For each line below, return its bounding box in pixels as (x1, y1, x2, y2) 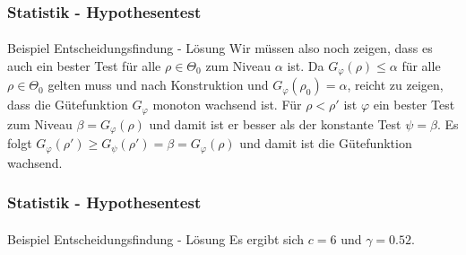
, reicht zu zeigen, (347, 75, 444, 94)
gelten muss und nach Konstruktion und (47, 75, 269, 94)
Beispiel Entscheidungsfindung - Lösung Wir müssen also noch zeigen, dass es (7, 39, 433, 57)
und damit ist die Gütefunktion (239, 134, 412, 153)
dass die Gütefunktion (7, 95, 128, 114)
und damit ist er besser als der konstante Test (149, 114, 401, 133)
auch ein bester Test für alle (7, 57, 161, 75)
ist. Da (287, 57, 324, 75)
